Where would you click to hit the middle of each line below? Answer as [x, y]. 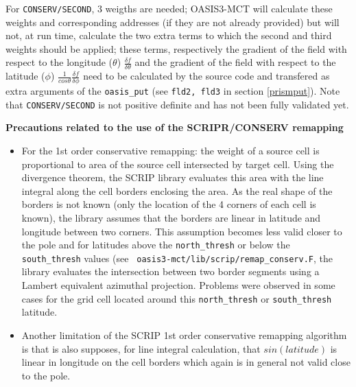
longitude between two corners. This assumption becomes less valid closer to [182, 231]
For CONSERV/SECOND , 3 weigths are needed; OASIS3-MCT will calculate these [169, 8]
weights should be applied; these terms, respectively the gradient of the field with [176, 48]
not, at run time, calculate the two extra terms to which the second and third [169, 35]
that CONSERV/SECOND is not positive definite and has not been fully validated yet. [177, 104]
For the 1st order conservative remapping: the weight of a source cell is [170, 150]
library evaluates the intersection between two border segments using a [170, 271]
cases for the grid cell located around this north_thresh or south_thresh [177, 298]
